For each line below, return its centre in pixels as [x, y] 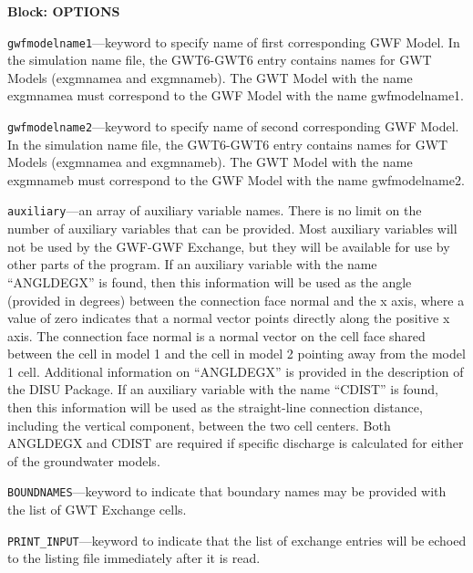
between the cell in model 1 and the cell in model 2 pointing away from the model [236, 354]
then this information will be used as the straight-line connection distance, [215, 407]
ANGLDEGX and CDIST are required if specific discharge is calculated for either [236, 443]
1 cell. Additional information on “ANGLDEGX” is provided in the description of [236, 371]
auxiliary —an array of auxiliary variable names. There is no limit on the [215, 210]
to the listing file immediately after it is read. [134, 558]
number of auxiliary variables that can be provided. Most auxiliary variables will [232, 229]
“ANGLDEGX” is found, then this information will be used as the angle [210, 281]
